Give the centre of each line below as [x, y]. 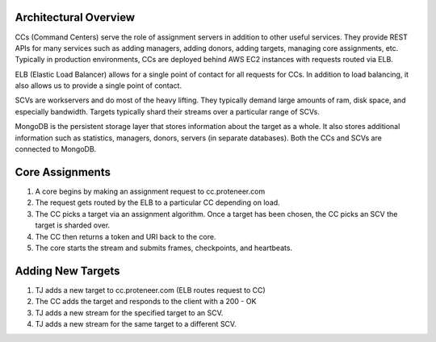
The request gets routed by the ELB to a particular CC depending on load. [157, 202]
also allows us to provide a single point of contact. [98, 85]
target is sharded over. [73, 225]
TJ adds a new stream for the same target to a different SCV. [136, 323]
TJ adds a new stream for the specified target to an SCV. [129, 313]
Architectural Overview [75, 17]
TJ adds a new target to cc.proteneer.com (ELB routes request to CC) [150, 290]
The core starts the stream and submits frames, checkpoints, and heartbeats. [164, 248]
